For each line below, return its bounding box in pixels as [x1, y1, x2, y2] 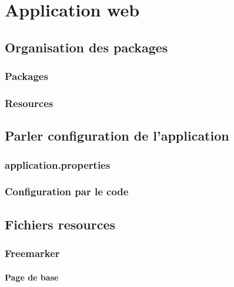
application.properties [5, 157, 111, 172]
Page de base [5, 271, 59, 283]
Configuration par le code [5, 184, 129, 199]
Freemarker [5, 246, 60, 261]
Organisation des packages [5, 38, 168, 56]
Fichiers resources [5, 215, 116, 233]
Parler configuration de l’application [5, 126, 229, 145]
